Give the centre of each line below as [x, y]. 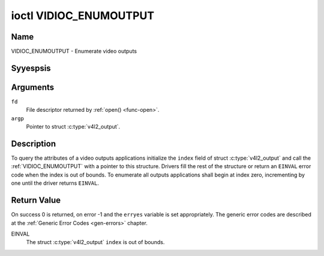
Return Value [36, 200]
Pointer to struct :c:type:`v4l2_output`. [73, 127]
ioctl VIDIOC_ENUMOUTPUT [83, 16]
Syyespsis [31, 68]
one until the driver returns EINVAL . [55, 183]
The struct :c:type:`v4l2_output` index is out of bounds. [95, 242]
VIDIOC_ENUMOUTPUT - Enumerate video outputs [74, 51]
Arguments [33, 87]
